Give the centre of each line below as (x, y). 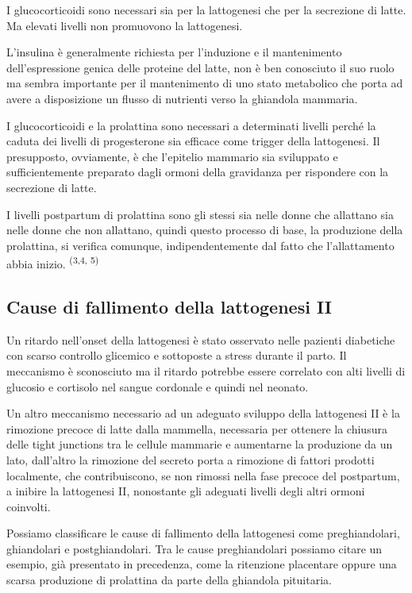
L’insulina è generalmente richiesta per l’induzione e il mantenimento (174, 52)
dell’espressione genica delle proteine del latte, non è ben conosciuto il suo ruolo (200, 67)
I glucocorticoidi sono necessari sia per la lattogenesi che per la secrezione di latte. (206, 10)
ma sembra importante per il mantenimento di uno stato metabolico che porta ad (205, 83)
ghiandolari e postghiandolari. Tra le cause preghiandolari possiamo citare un (194, 548)
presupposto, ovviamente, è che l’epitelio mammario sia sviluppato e (172, 156)
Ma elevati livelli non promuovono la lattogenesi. (125, 25)
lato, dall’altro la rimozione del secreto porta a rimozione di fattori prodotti (191, 459)
